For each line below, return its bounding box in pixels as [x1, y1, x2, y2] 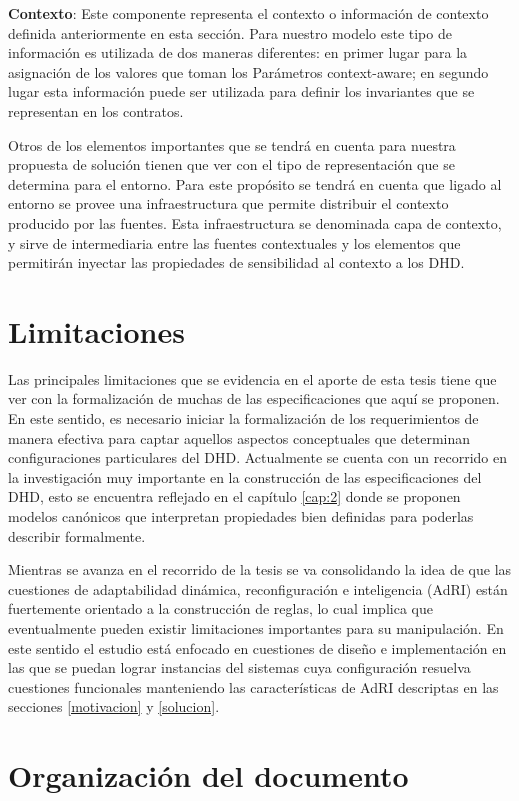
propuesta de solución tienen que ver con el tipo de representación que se [8, 154, 455, 175]
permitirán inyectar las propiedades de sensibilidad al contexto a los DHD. [8, 252, 465, 273]
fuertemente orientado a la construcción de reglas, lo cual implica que [8, 598, 433, 619]
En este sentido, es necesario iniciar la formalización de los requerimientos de [8, 408, 479, 429]
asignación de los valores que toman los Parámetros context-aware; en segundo [8, 61, 489, 82]
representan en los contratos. [8, 100, 184, 121]
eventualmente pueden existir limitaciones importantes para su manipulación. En [8, 617, 504, 638]
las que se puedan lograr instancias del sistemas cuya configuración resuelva [8, 657, 471, 678]
